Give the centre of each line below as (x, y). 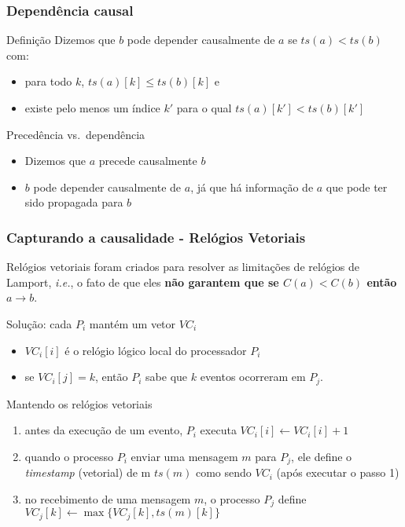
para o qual (204, 108)
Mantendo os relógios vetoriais (79, 403)
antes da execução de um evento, (104, 430)
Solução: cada (39, 323)
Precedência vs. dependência (76, 134)
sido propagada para (74, 202)
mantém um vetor (133, 323)
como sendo (223, 472)
